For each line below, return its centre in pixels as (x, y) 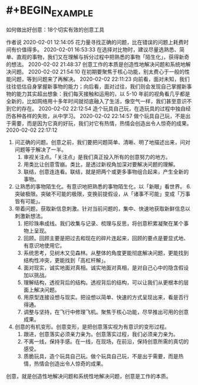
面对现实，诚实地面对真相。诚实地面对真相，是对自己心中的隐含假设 (106, 267)
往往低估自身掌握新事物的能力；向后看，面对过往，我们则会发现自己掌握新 (96, 86)
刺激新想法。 (30, 216)
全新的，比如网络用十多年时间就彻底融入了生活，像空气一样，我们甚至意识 (96, 101)
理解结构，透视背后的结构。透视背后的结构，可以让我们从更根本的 (103, 282)
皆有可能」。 (29, 201)
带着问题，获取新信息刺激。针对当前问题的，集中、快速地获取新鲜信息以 (102, 208)
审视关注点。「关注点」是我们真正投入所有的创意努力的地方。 (97, 156)
